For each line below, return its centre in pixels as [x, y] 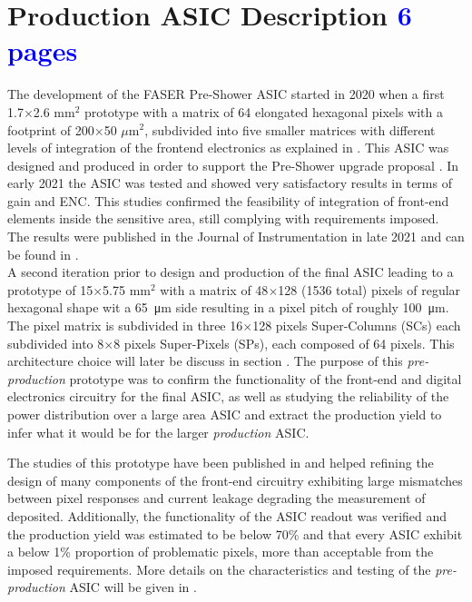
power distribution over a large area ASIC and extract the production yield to [225, 414]
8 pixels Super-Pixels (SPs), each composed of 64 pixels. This [284, 343]
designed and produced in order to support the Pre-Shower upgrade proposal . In [233, 165]
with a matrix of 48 [214, 289]
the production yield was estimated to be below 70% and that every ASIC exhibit [235, 533]
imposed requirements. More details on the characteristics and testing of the [219, 569]
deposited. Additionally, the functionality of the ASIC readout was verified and [227, 515]
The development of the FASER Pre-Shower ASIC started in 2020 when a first [226, 94]
